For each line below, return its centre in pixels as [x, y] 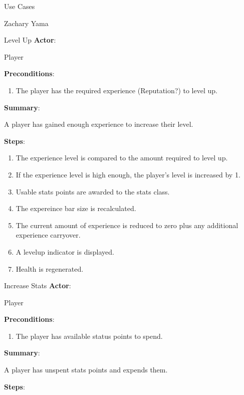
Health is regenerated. [50, 268]
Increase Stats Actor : [38, 285]
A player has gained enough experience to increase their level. [99, 124]
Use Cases [20, 6]
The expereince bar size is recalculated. [76, 208]
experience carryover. [48, 235]
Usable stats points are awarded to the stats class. [93, 191]
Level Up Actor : [30, 40]
